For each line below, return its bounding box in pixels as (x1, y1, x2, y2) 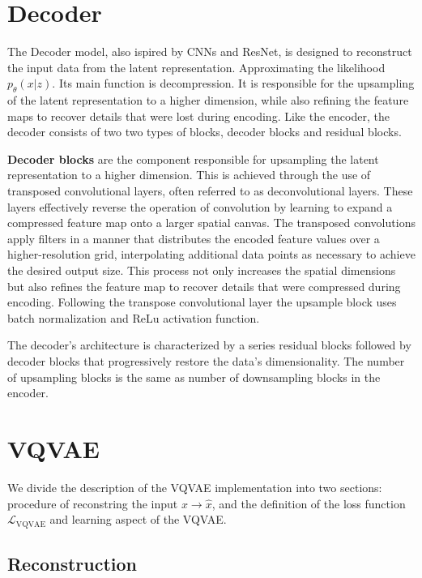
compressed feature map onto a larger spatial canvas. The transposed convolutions (7, 214, 416, 231)
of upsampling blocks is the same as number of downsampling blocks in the (7, 368, 381, 385)
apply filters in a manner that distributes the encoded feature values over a (7, 229, 380, 246)
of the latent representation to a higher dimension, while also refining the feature (7, 92, 409, 109)
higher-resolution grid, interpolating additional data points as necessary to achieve (7, 246, 416, 263)
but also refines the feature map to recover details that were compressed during (7, 277, 401, 294)
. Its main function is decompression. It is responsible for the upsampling (52, 75, 415, 92)
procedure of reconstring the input (7, 495, 178, 512)
